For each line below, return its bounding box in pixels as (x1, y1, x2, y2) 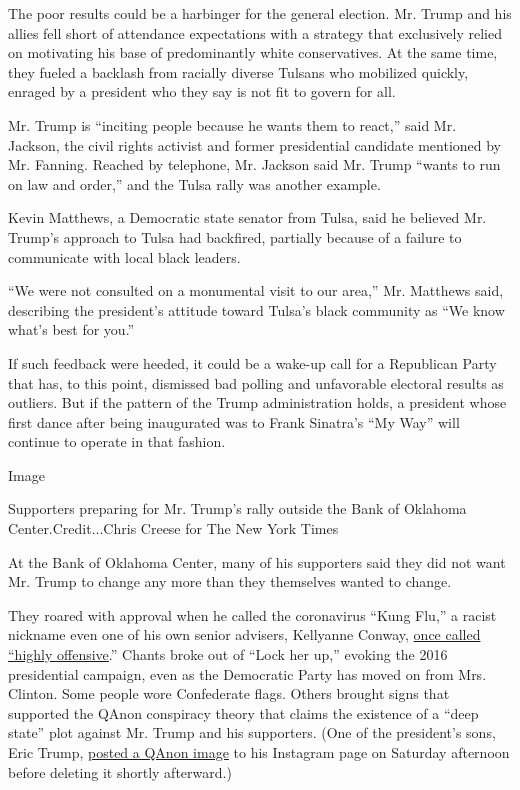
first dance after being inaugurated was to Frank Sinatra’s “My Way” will (8, 411, 460, 432)
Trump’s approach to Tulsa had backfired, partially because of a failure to (8, 226, 462, 247)
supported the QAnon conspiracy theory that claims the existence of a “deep (8, 702, 479, 723)
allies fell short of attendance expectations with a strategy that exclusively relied (8, 22, 502, 43)
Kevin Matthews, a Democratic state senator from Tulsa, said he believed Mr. (8, 207, 487, 228)
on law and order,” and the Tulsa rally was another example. (8, 173, 381, 194)
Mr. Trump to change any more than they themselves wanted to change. (8, 571, 452, 592)
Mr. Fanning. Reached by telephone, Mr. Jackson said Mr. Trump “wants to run (8, 154, 501, 175)
